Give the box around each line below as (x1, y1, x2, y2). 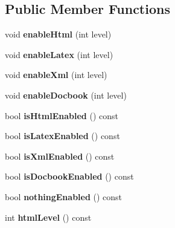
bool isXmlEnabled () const (5, 149, 115, 162)
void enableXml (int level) (5, 68, 107, 81)
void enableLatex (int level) (5, 48, 113, 60)
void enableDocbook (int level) (5, 88, 127, 101)
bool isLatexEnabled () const (5, 129, 120, 142)
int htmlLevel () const (5, 210, 92, 223)
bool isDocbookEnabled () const (5, 170, 134, 183)
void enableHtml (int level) (5, 28, 112, 41)
